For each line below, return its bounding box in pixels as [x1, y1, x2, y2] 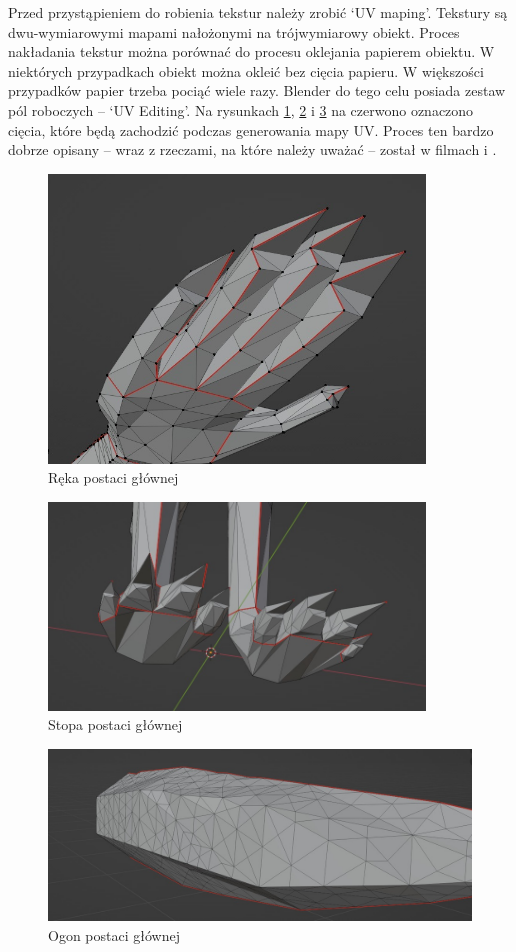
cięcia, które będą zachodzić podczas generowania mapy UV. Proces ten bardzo [8, 119, 494, 140]
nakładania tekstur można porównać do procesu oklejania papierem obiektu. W [8, 41, 495, 62]
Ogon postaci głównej [48, 924, 180, 945]
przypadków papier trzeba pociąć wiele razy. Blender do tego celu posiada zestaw [8, 80, 506, 101]
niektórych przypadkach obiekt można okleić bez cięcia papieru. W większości [8, 60, 484, 81]
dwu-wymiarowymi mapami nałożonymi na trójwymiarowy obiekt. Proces [8, 21, 460, 42]
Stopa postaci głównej [48, 714, 183, 735]
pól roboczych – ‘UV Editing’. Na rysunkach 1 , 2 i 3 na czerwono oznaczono [8, 99, 474, 120]
